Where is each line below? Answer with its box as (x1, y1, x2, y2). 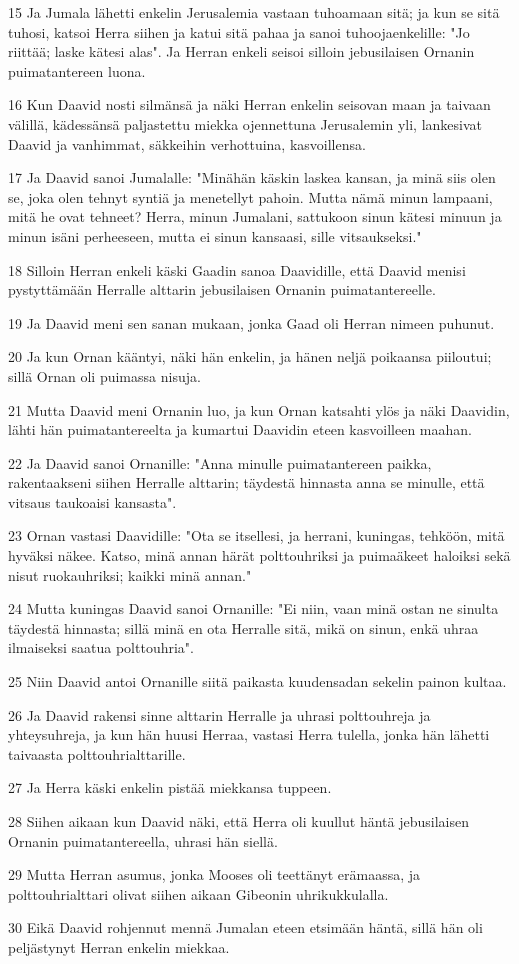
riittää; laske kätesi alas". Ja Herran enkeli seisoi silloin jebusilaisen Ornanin (8, 41, 475, 62)
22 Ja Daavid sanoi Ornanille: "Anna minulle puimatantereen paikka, (8, 452, 432, 473)
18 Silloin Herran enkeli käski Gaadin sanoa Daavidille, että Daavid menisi (8, 259, 466, 280)
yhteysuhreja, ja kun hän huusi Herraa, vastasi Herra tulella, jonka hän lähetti (8, 724, 490, 745)
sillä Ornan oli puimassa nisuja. (8, 365, 201, 386)
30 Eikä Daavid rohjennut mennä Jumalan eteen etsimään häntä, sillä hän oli (8, 917, 483, 938)
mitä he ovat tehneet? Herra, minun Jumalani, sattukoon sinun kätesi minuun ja (8, 206, 502, 227)
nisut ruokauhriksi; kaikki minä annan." (8, 564, 252, 585)
